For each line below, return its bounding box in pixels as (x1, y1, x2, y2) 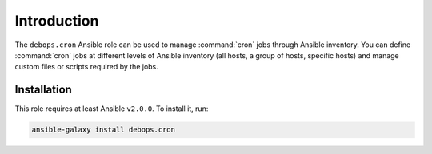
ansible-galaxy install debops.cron (31, 125, 176, 135)
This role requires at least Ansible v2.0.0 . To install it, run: (14, 104, 209, 113)
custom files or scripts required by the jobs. (14, 62, 159, 72)
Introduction (14, 12, 99, 30)
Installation (14, 83, 72, 97)
